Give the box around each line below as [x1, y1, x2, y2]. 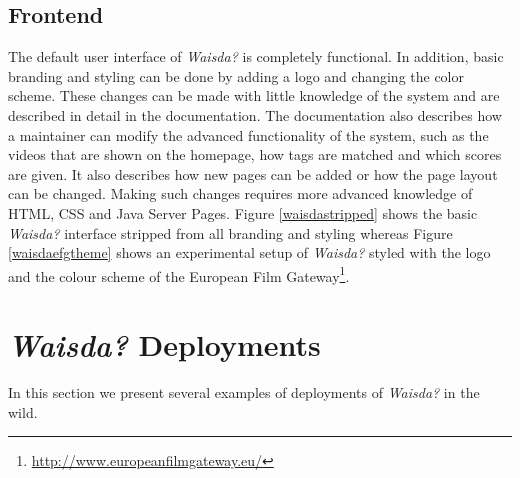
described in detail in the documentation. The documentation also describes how [8, 104, 502, 125]
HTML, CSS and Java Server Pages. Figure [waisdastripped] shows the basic [8, 202, 478, 223]
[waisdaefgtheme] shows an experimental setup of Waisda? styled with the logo [8, 242, 491, 263]
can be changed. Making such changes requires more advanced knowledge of [8, 183, 473, 204]
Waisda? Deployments [8, 324, 321, 366]
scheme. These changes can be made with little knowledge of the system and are [8, 85, 500, 106]
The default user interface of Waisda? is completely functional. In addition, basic [8, 46, 504, 67]
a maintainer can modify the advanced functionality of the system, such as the [8, 124, 489, 145]
